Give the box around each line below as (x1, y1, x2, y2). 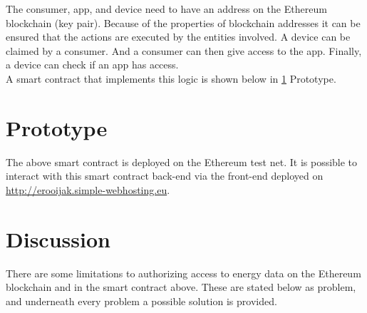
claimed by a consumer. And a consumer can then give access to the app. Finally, (6, 43, 362, 58)
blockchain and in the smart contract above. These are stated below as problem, (6, 279, 356, 294)
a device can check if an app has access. (6, 57, 179, 72)
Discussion (6, 224, 110, 253)
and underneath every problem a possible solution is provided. (6, 293, 277, 308)
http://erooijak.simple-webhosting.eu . (6, 182, 170, 197)
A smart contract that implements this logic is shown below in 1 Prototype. (6, 71, 336, 86)
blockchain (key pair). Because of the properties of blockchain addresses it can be (6, 15, 361, 30)
